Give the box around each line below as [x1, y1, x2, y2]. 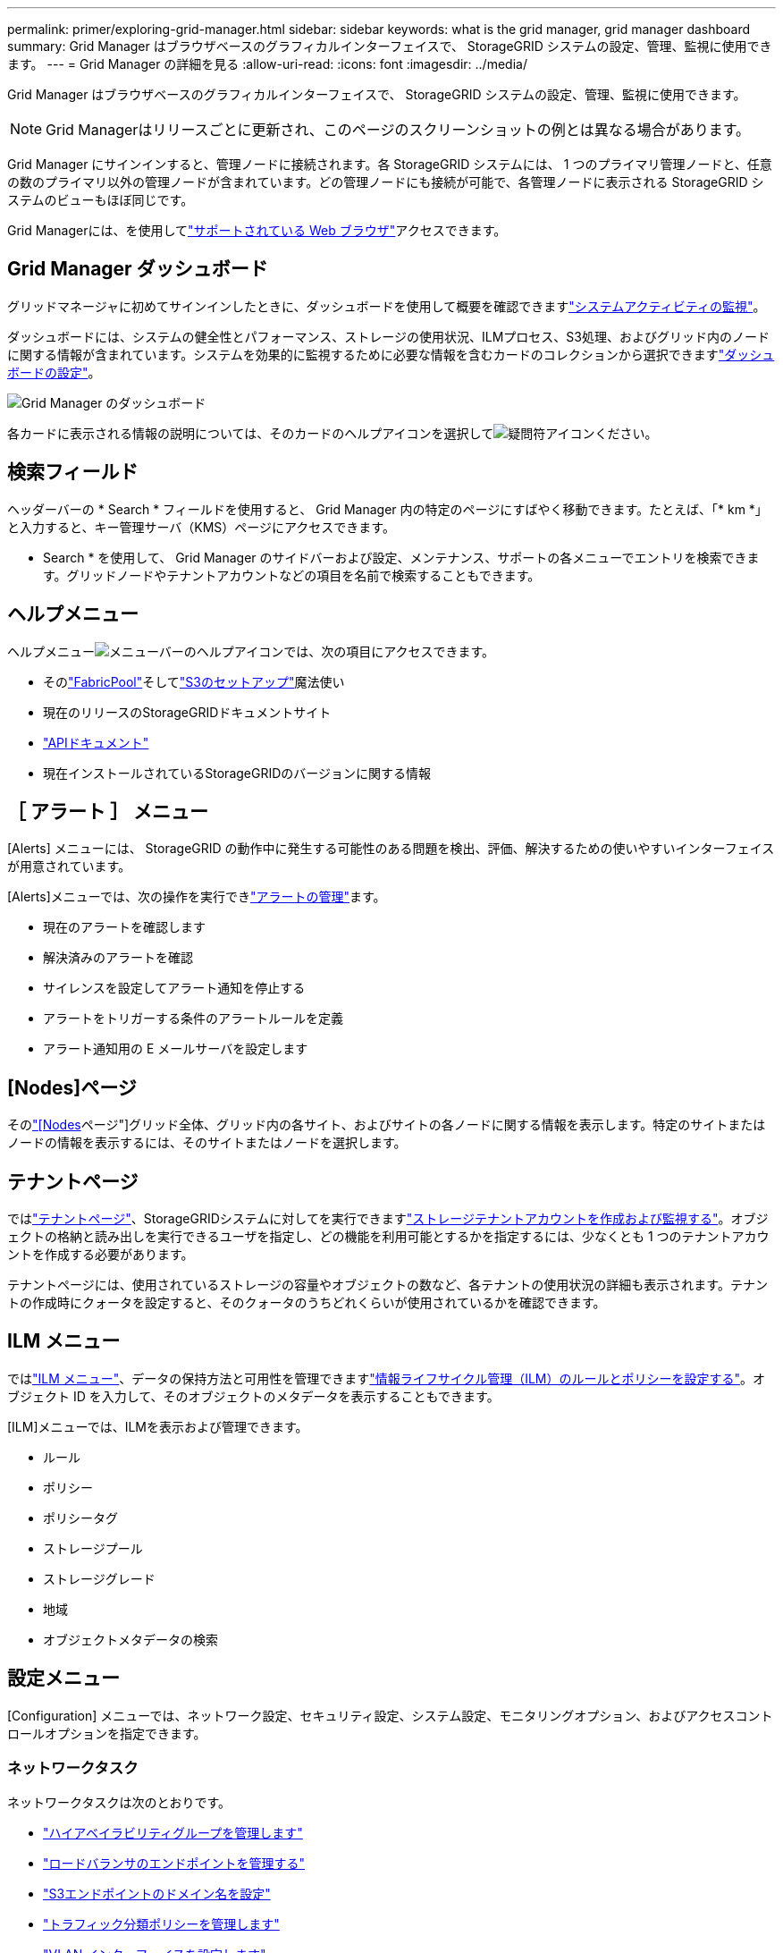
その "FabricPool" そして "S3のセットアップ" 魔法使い [43, 673, 345, 689]
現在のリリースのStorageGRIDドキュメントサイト [43, 704, 332, 720]
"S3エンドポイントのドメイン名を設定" [43, 1885, 271, 1901]
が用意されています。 [7, 858, 131, 875]
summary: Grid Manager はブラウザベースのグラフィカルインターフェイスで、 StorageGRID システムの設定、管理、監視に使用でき [7, 38, 772, 54]
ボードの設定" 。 [7, 364, 101, 380]
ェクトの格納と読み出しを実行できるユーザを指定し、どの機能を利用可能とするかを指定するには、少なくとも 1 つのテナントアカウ [7, 1229, 770, 1245]
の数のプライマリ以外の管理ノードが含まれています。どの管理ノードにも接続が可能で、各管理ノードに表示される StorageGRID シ [7, 174, 764, 190]
